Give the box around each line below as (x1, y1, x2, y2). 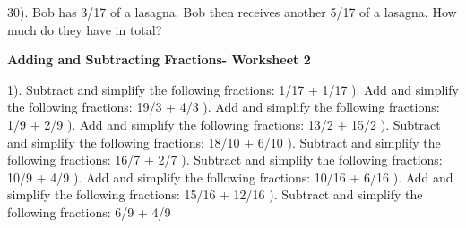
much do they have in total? (7, 20, 162, 38)
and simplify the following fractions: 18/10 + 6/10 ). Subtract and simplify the (7, 132, 441, 151)
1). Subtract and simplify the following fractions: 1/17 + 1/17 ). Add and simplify (7, 80, 459, 98)
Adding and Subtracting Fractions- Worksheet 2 (7, 50, 311, 69)
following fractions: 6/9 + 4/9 (7, 202, 171, 221)
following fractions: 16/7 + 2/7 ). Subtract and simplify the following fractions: (7, 150, 443, 169)
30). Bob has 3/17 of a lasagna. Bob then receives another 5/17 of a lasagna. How (7, 3, 457, 21)
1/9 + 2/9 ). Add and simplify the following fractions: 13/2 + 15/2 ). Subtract (7, 114, 441, 133)
